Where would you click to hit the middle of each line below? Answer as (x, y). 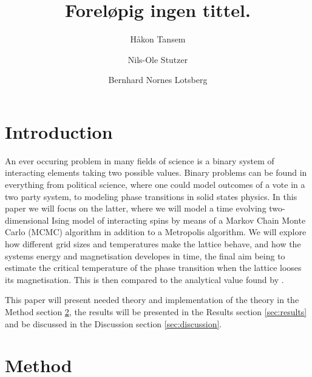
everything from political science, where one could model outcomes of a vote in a (155, 185)
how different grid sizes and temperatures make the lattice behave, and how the (153, 244)
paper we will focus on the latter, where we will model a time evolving (136, 208)
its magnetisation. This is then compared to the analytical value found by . (144, 279)
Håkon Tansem (158, 39)
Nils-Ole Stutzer (158, 59)
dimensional (27, 220)
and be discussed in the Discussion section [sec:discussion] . (114, 323)
